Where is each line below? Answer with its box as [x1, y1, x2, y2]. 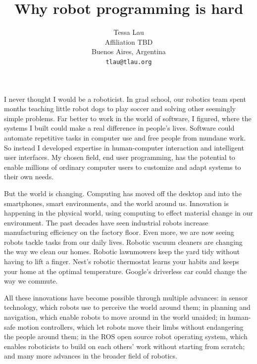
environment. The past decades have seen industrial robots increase [4, 217, 208, 227]
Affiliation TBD [104, 36, 153, 47]
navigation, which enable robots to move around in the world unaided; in [4, 312, 226, 322]
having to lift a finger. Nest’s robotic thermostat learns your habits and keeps [4, 256, 239, 267]
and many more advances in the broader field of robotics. [4, 351, 177, 361]
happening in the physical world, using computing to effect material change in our [4, 208, 253, 218]
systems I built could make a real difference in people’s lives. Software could [4, 123, 235, 133]
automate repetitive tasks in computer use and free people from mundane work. [4, 132, 246, 143]
